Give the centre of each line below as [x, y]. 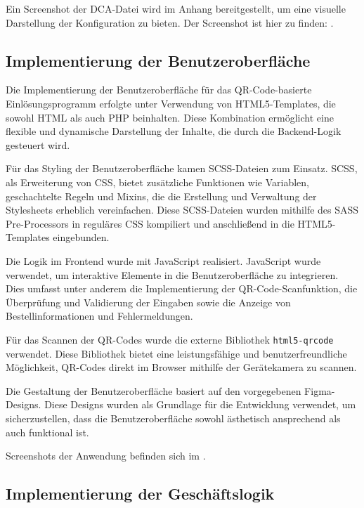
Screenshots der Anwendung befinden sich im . [106, 456]
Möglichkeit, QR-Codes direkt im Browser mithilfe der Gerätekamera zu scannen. [181, 367]
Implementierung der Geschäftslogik [140, 494]
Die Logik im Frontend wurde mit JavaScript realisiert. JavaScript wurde [163, 260]
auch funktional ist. [47, 432]
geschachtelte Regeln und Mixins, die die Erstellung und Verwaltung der [161, 196]
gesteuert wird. [38, 144]
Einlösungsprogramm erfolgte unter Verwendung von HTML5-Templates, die [171, 103]
